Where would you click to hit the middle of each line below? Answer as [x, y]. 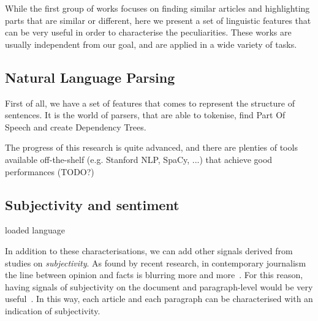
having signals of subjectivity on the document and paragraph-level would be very [159, 286]
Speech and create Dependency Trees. [76, 127]
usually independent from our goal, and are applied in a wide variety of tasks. [151, 44]
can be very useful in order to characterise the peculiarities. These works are [148, 32]
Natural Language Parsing [90, 77]
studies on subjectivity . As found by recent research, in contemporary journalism [156, 262]
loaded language [35, 230]
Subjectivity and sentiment [92, 204]
